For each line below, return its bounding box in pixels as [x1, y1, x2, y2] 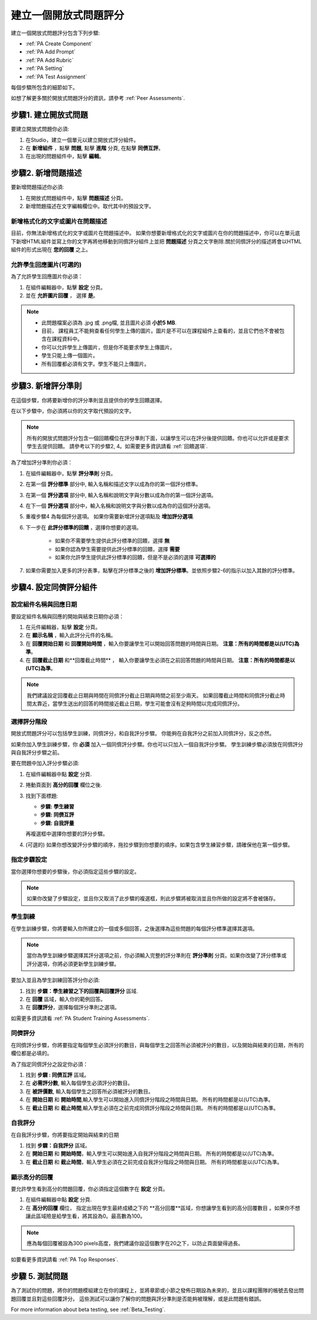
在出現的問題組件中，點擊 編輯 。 [25, 153, 104, 160]
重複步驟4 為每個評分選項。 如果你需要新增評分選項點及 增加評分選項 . [25, 513, 194, 520]
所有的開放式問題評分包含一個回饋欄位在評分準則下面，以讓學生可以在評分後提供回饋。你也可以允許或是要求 [26, 434, 289, 441]
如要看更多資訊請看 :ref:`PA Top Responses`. [11, 1256, 119, 1263]
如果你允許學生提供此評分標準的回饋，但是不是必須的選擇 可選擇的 [55, 554, 216, 561]
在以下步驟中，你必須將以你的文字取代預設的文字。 [11, 407, 134, 414]
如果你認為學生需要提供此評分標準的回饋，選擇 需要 [55, 545, 180, 552]
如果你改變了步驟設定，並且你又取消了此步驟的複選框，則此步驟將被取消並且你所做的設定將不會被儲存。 [26, 895, 279, 902]
